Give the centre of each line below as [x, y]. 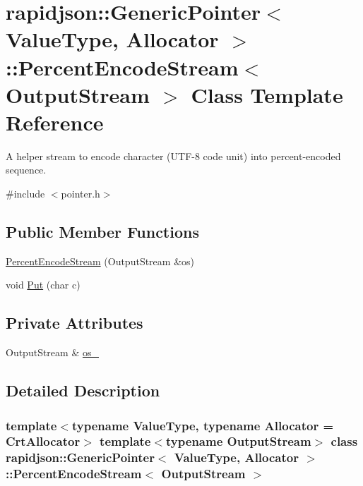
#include [25, 194]
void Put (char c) [43, 285]
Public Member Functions [102, 232]
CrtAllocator [43, 441]
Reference [55, 122]
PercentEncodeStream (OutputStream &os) [100, 261]
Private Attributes [75, 323]
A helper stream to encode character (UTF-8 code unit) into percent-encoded [173, 156]
